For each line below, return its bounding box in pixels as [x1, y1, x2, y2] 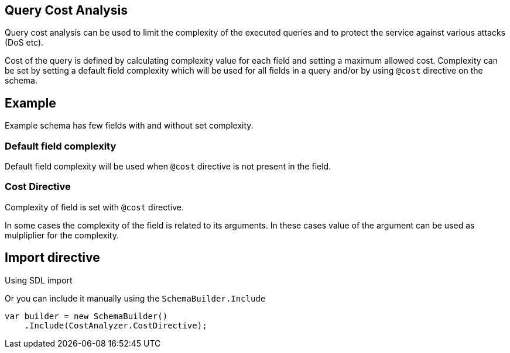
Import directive [5, 250, 100, 265]
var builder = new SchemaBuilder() [5, 311, 168, 321]
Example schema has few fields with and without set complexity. [5, 120, 254, 131]
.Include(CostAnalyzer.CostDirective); [24, 320, 207, 330]
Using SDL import [5, 275, 73, 285]
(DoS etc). [5, 37, 44, 48]
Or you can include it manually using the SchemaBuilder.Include [5, 293, 266, 303]
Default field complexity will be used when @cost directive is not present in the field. [5, 161, 331, 172]
